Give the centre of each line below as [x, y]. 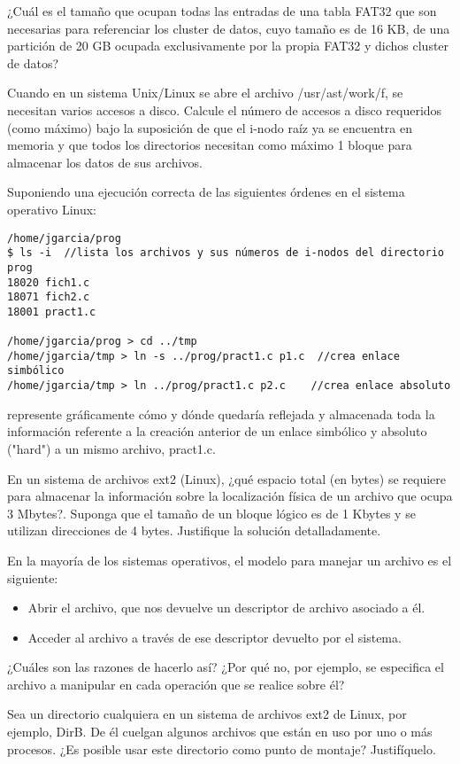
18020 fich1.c [49, 282]
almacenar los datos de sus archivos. [105, 162]
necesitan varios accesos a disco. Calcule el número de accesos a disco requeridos [225, 109]
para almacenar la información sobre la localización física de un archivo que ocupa [230, 496]
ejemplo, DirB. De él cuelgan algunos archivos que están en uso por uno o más [220, 732]
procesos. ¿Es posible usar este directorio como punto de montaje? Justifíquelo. [222, 748]
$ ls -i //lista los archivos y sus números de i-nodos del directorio [226, 253]
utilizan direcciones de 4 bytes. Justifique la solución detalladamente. [194, 530]
